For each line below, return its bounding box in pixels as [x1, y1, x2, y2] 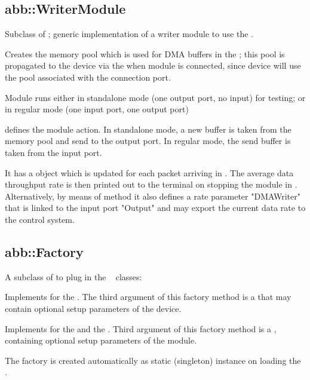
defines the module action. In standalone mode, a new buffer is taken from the [5, 122, 291, 135]
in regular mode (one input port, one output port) [5, 103, 189, 115]
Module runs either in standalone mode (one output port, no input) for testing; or [5, 91, 306, 103]
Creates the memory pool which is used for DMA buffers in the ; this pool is [5, 47, 285, 60]
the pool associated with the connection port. [5, 71, 171, 83]
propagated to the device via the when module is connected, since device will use [5, 59, 301, 72]
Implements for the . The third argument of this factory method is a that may [5, 290, 291, 303]
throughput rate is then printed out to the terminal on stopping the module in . [5, 178, 297, 191]
